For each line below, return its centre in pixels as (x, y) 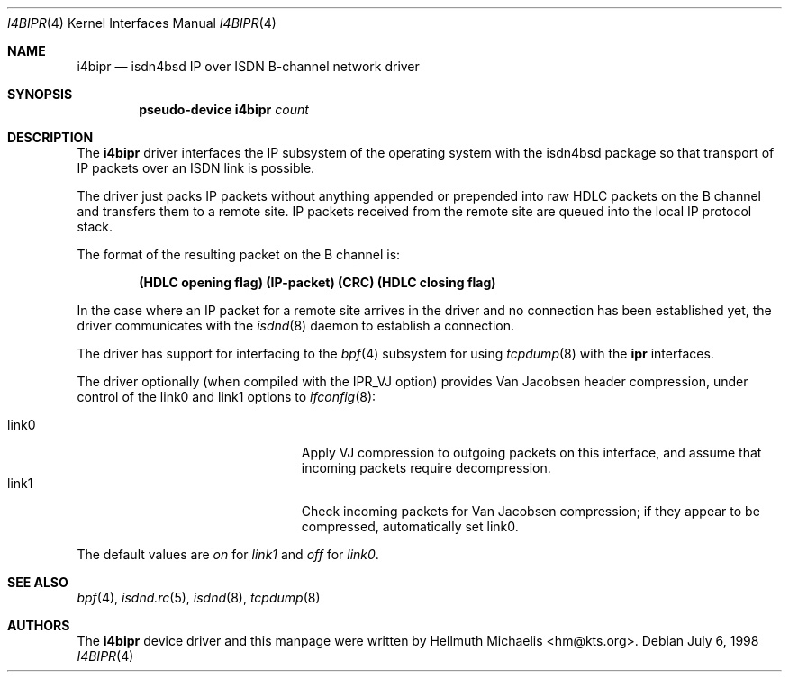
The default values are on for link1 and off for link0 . (228, 554)
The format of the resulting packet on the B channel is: (239, 254)
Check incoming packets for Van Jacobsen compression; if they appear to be (531, 511)
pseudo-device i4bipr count (224, 109)
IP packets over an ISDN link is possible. (196, 168)
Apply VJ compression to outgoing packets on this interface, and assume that (531, 453)
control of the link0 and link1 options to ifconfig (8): (227, 397)
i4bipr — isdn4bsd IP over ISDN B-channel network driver (248, 66)
